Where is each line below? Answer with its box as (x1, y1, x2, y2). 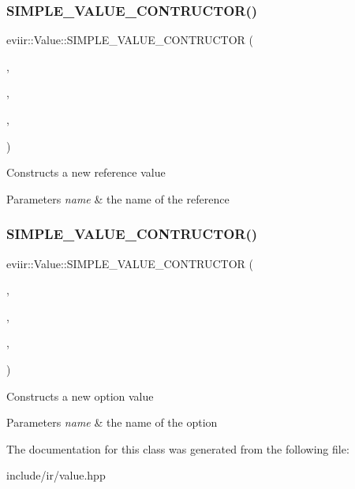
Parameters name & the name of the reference (6, 190, 230, 207)
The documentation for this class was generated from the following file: (6, 440, 349, 457)
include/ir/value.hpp (6, 467, 106, 483)
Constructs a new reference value (6, 164, 166, 181)
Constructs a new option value (6, 387, 154, 404)
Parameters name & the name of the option (6, 414, 218, 431)
